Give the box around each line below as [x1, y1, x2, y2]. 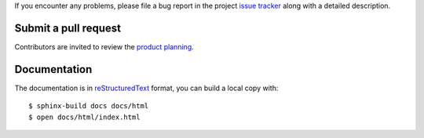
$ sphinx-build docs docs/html [28, 102, 149, 111]
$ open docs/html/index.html [28, 112, 141, 122]
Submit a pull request [14, 21, 122, 34]
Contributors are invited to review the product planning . [14, 42, 194, 51]
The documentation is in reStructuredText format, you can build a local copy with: [14, 83, 279, 93]
